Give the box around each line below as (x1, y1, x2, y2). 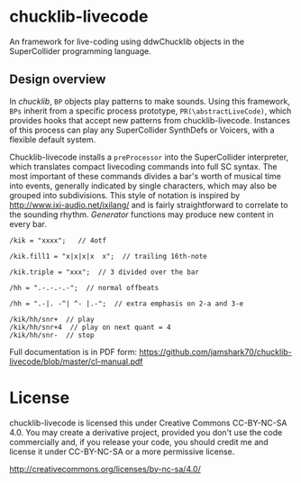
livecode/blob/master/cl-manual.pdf (9, 356, 143, 367)
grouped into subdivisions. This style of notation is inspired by (9, 189, 241, 200)
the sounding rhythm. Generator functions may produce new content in (9, 209, 274, 220)
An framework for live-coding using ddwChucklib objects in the (9, 36, 245, 47)
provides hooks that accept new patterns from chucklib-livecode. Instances (9, 114, 291, 125)
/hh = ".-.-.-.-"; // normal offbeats (9, 283, 160, 292)
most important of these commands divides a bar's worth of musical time (9, 170, 281, 181)
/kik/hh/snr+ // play (9, 314, 95, 324)
